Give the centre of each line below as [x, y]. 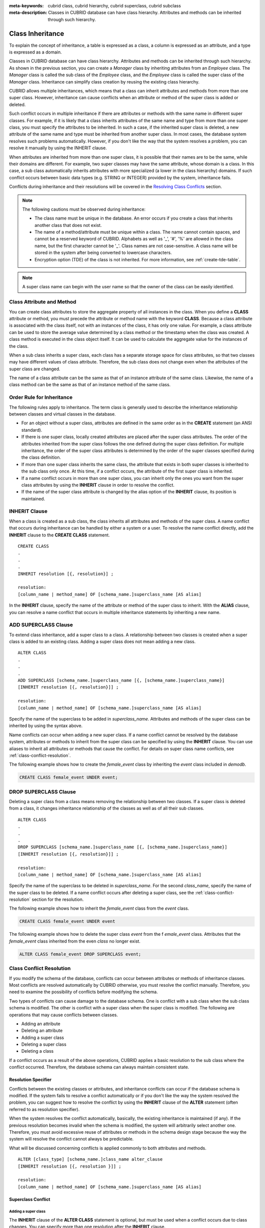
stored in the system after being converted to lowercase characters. [103, 252]
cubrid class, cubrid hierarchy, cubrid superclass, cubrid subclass [114, 6]
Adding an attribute [41, 1024]
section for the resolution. [58, 899]
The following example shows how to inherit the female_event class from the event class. [99, 908]
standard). [32, 430]
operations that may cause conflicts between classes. [64, 1015]
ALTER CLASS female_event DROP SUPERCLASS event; [80, 954]
